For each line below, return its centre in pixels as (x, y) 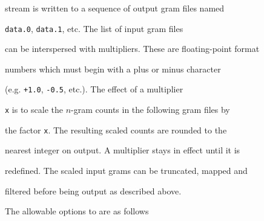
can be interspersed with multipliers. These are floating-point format (132, 49)
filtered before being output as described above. (93, 191)
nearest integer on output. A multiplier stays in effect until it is (123, 150)
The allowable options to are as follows (77, 211)
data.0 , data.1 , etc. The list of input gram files (94, 28)
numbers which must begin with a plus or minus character (113, 69)
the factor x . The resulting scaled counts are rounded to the (116, 130)
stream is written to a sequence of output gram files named (115, 8)
